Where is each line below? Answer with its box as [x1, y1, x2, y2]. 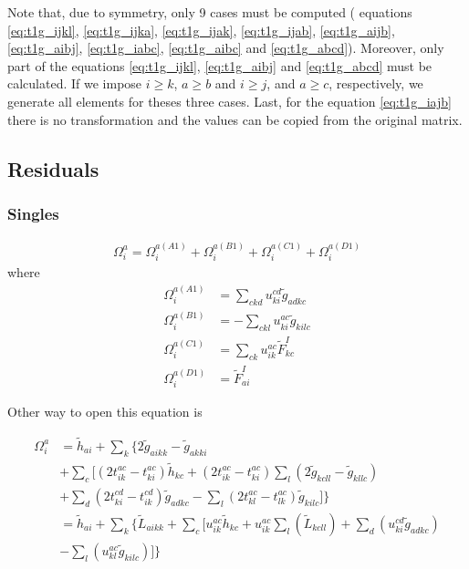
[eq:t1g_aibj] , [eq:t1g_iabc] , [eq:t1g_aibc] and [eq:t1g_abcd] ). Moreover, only [7, 38, 444, 57]
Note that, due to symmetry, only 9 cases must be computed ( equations [7, 3, 412, 21]
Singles [7, 202, 59, 224]
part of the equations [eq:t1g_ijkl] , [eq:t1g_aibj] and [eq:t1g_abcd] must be [7, 56, 433, 75]
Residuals [7, 154, 99, 182]
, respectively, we [328, 74, 423, 93]
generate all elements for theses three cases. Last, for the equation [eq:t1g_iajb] [7, 91, 452, 110]
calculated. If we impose [7, 74, 142, 93]
